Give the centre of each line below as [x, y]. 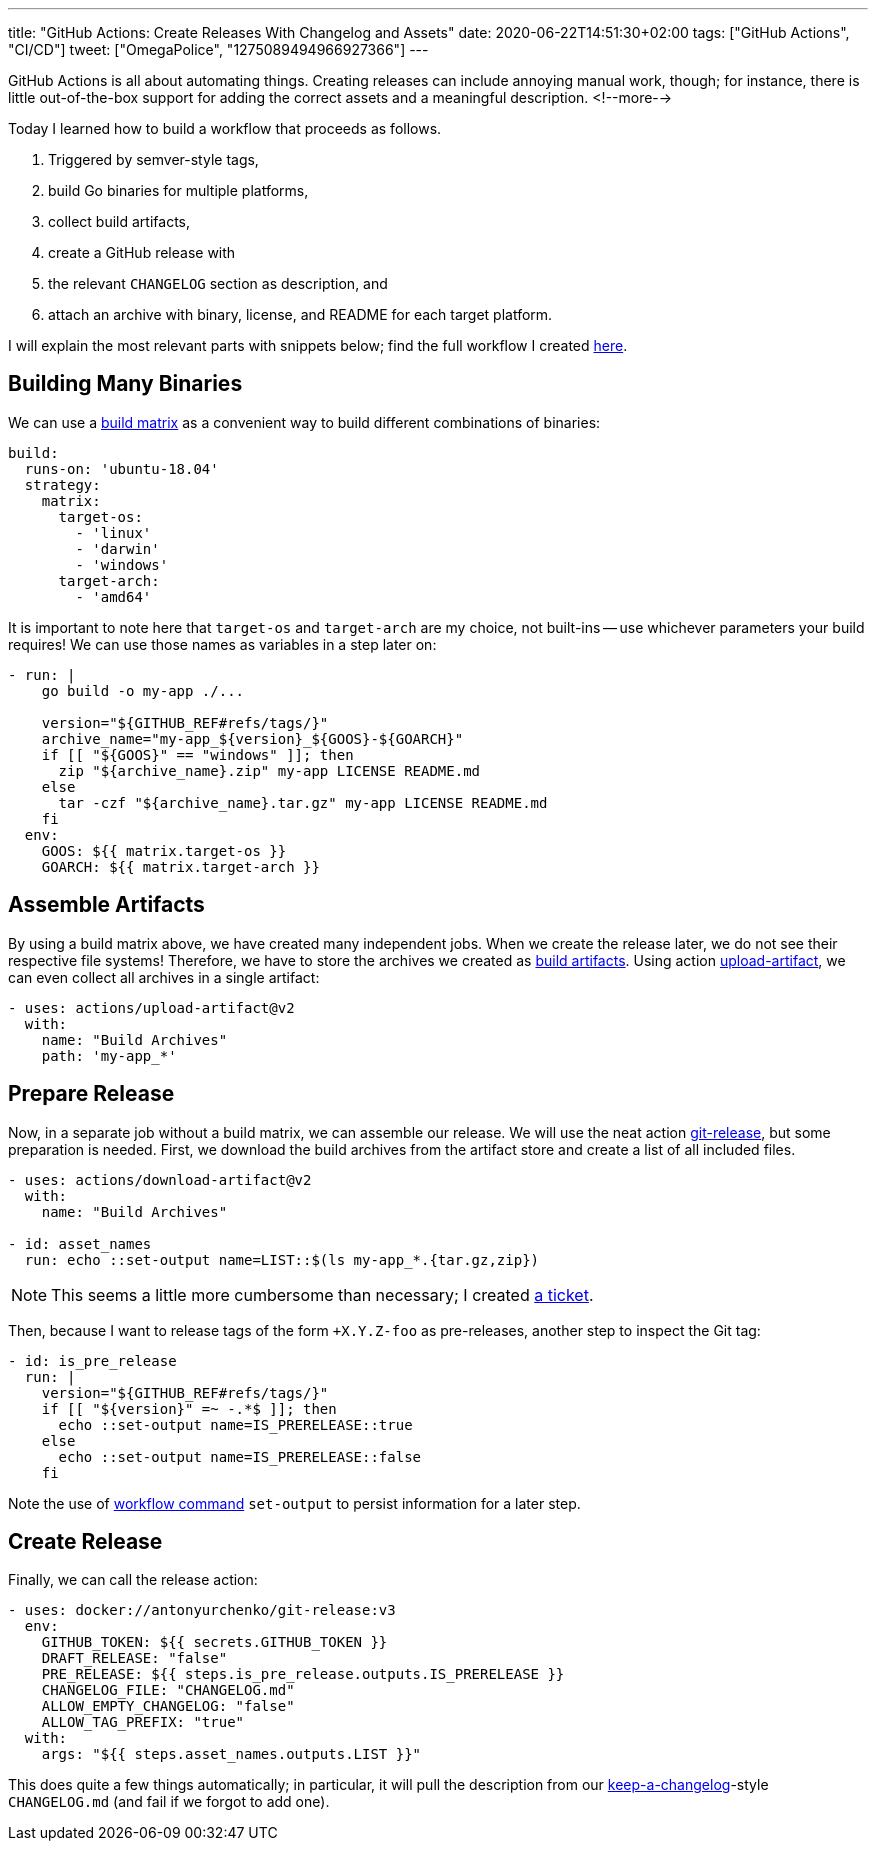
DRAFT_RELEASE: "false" [134, 1658]
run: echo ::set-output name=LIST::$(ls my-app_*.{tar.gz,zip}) [282, 1259]
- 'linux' [113, 532]
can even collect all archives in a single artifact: [164, 977]
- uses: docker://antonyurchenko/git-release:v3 [202, 1610]
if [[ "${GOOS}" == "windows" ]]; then [197, 754]
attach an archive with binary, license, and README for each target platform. [300, 314]
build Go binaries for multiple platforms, [178, 190]
